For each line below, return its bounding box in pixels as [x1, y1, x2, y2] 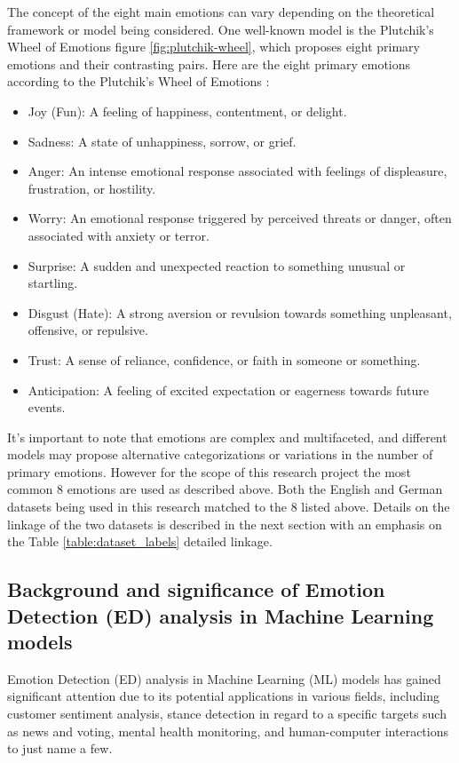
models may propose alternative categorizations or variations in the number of [7, 445, 433, 464]
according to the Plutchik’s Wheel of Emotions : [7, 72, 270, 91]
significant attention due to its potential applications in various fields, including [7, 687, 439, 705]
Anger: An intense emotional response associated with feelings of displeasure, [28, 162, 447, 180]
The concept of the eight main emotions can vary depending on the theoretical [7, 3, 435, 20]
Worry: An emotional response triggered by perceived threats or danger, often [28, 209, 452, 227]
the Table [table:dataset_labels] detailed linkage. [7, 532, 273, 551]
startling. [28, 274, 78, 292]
